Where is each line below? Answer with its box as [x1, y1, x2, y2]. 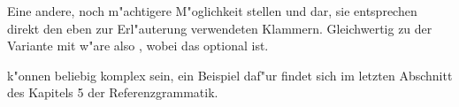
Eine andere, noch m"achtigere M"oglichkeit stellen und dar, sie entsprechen [7, 2, 417, 19]
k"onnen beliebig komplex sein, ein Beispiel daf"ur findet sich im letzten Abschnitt [7, 65, 453, 84]
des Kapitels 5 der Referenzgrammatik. [7, 83, 218, 102]
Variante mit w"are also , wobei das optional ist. [7, 36, 269, 55]
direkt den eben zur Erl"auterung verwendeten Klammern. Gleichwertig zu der [7, 19, 432, 37]
